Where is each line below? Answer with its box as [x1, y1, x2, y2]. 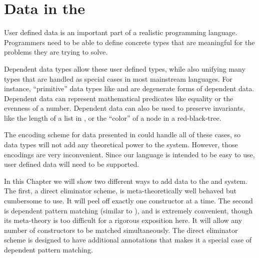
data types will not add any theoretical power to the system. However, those [4, 139, 238, 150]
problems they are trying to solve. [4, 47, 108, 57]
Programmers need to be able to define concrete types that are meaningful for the [4, 37, 255, 47]
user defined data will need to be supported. [4, 159, 139, 169]
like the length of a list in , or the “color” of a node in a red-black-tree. [4, 112, 221, 123]
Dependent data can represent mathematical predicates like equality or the [4, 93, 233, 103]
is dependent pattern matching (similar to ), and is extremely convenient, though [4, 205, 252, 215]
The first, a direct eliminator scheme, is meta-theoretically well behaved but [4, 185, 237, 196]
